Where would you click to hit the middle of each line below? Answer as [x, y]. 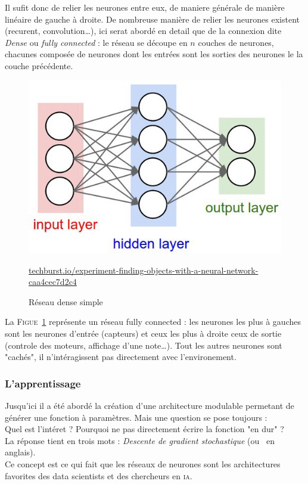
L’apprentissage [43, 383]
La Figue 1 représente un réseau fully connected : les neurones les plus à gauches [153, 322]
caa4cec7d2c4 [53, 282]
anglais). [20, 452]
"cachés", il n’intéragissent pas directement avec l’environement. [121, 357]
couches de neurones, [236, 42]
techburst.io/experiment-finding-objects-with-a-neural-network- [144, 270]
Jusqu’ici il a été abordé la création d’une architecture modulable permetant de [150, 405]
